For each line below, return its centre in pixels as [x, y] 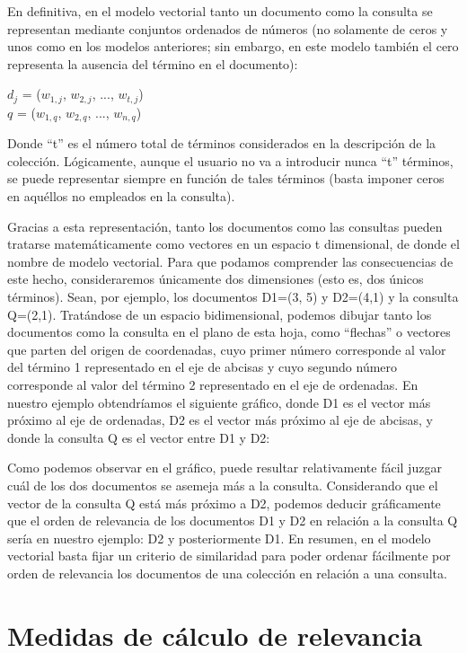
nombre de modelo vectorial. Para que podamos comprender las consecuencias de [230, 261]
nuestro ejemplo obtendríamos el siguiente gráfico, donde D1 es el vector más [219, 402]
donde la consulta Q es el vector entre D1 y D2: [139, 437]
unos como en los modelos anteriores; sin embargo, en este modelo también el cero [233, 46]
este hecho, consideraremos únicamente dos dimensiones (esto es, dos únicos [216, 279]
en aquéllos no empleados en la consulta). [121, 196]
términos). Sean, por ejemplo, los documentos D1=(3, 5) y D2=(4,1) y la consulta [233, 297]
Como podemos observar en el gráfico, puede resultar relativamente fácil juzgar [225, 468]
